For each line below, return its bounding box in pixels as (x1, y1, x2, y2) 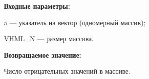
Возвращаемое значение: (4, 49, 82, 60)
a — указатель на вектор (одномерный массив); (4, 17, 146, 27)
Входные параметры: (4, 1, 70, 11)
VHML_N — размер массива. (4, 33, 94, 44)
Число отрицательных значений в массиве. (4, 66, 130, 76)
